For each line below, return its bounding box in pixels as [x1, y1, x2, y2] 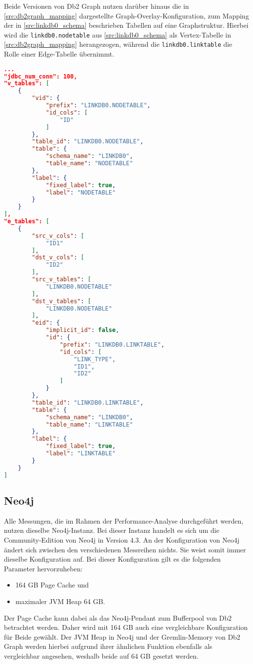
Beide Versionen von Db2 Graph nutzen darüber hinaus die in [4, 1, 189, 11]
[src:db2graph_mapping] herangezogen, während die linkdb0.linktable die [4, 39, 233, 49]
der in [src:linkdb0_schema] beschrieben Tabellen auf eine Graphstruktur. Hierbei [4, 20, 249, 30]
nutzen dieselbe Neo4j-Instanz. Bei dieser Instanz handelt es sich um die [4, 525, 219, 535]
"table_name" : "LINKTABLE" [45, 421, 133, 428]
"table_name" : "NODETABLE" [45, 160, 133, 167]
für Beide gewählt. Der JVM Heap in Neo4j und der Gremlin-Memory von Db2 [4, 631, 240, 642]
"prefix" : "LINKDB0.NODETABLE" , [45, 102, 151, 109]
